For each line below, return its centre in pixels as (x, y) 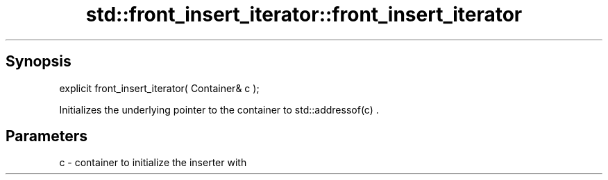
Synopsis (39, 62)
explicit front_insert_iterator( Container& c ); (159, 88)
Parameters (47, 136)
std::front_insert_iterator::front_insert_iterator (304, 15)
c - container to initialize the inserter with (153, 163)
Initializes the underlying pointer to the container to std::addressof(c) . (219, 109)
